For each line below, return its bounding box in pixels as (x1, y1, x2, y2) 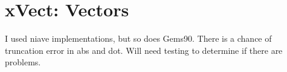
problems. (5, 56, 41, 68)
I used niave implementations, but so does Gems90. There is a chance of (5, 32, 272, 45)
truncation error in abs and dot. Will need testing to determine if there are (5, 44, 283, 56)
